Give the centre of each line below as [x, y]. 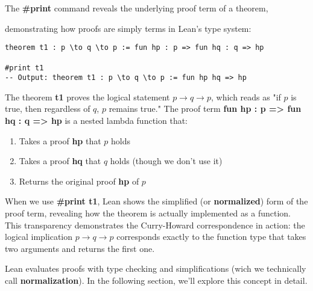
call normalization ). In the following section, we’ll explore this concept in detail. [156, 280]
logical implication [39, 237]
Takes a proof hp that [60, 140]
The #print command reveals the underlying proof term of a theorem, [137, 8]
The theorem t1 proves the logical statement [87, 96]
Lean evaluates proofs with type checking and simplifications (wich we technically [156, 268]
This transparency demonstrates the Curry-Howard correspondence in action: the [155, 225]
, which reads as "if [246, 96]
